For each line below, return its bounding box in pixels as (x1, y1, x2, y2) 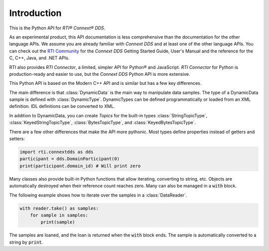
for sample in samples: (30, 212, 88, 218)
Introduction (9, 7, 62, 18)
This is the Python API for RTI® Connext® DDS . (9, 25, 106, 31)
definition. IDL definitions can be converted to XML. (9, 103, 115, 109)
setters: (9, 136, 25, 142)
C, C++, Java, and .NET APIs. (9, 55, 70, 61)
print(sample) (40, 220, 75, 225)
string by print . (9, 239, 43, 245)
